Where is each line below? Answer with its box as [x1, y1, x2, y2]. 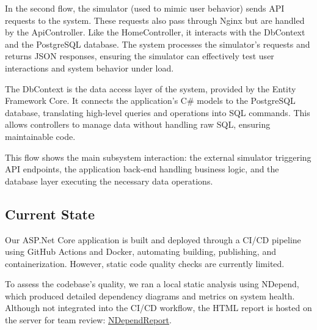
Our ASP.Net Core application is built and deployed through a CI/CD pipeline [5, 233, 301, 246]
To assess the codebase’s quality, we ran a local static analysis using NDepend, [5, 277, 299, 290]
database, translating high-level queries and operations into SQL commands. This [5, 106, 310, 119]
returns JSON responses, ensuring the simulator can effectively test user [5, 50, 274, 62]
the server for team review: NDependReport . [5, 313, 172, 326]
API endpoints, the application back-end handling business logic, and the [5, 163, 279, 175]
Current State [5, 204, 95, 223]
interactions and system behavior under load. [5, 61, 174, 74]
